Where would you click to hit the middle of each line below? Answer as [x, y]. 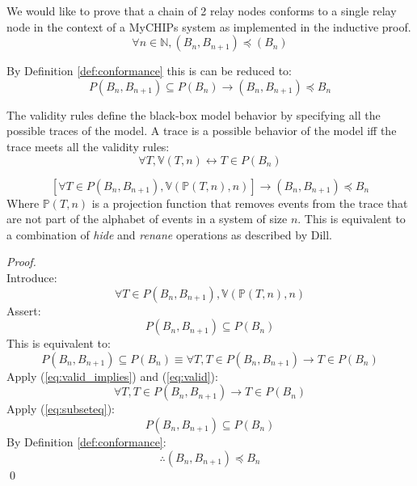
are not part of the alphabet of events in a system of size [147, 219]
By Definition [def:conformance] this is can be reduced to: [149, 71]
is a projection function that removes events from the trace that [250, 203]
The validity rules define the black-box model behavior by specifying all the [194, 114]
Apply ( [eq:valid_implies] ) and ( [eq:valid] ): [112, 376]
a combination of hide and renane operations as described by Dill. [169, 234]
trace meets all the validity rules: [88, 146]
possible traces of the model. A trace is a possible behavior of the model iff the [202, 131]
